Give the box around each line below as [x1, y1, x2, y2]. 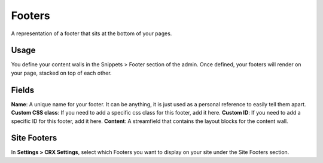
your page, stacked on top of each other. [11, 69, 112, 76]
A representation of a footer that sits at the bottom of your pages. [11, 30, 172, 37]
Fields [11, 85, 35, 95]
